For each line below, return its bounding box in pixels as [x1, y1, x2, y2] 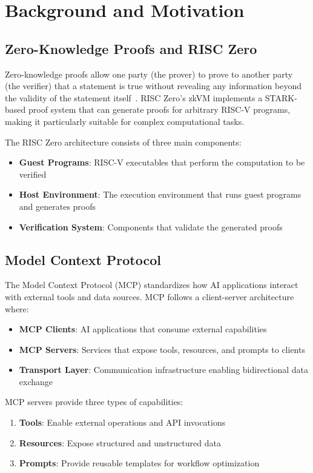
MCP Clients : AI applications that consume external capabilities [19, 323, 267, 335]
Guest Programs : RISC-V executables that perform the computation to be [19, 156, 305, 169]
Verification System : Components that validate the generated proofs [19, 220, 283, 233]
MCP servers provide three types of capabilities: [5, 395, 183, 408]
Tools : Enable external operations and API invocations [19, 416, 226, 429]
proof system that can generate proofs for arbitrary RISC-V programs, [28, 103, 291, 116]
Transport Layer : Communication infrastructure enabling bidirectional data [19, 363, 308, 376]
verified [19, 167, 47, 180]
